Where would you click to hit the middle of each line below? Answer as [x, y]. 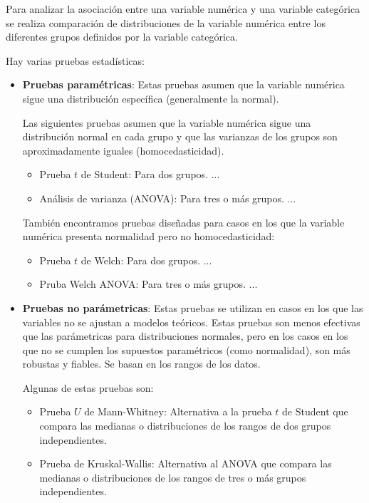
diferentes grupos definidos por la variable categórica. [122, 37]
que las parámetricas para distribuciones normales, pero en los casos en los [185, 336]
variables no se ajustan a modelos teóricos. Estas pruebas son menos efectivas [191, 322]
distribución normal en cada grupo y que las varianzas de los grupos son [180, 136]
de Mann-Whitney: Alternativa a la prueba [178, 411]
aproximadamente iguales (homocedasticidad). [123, 150]
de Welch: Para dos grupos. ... [146, 260]
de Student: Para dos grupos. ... [150, 174]
